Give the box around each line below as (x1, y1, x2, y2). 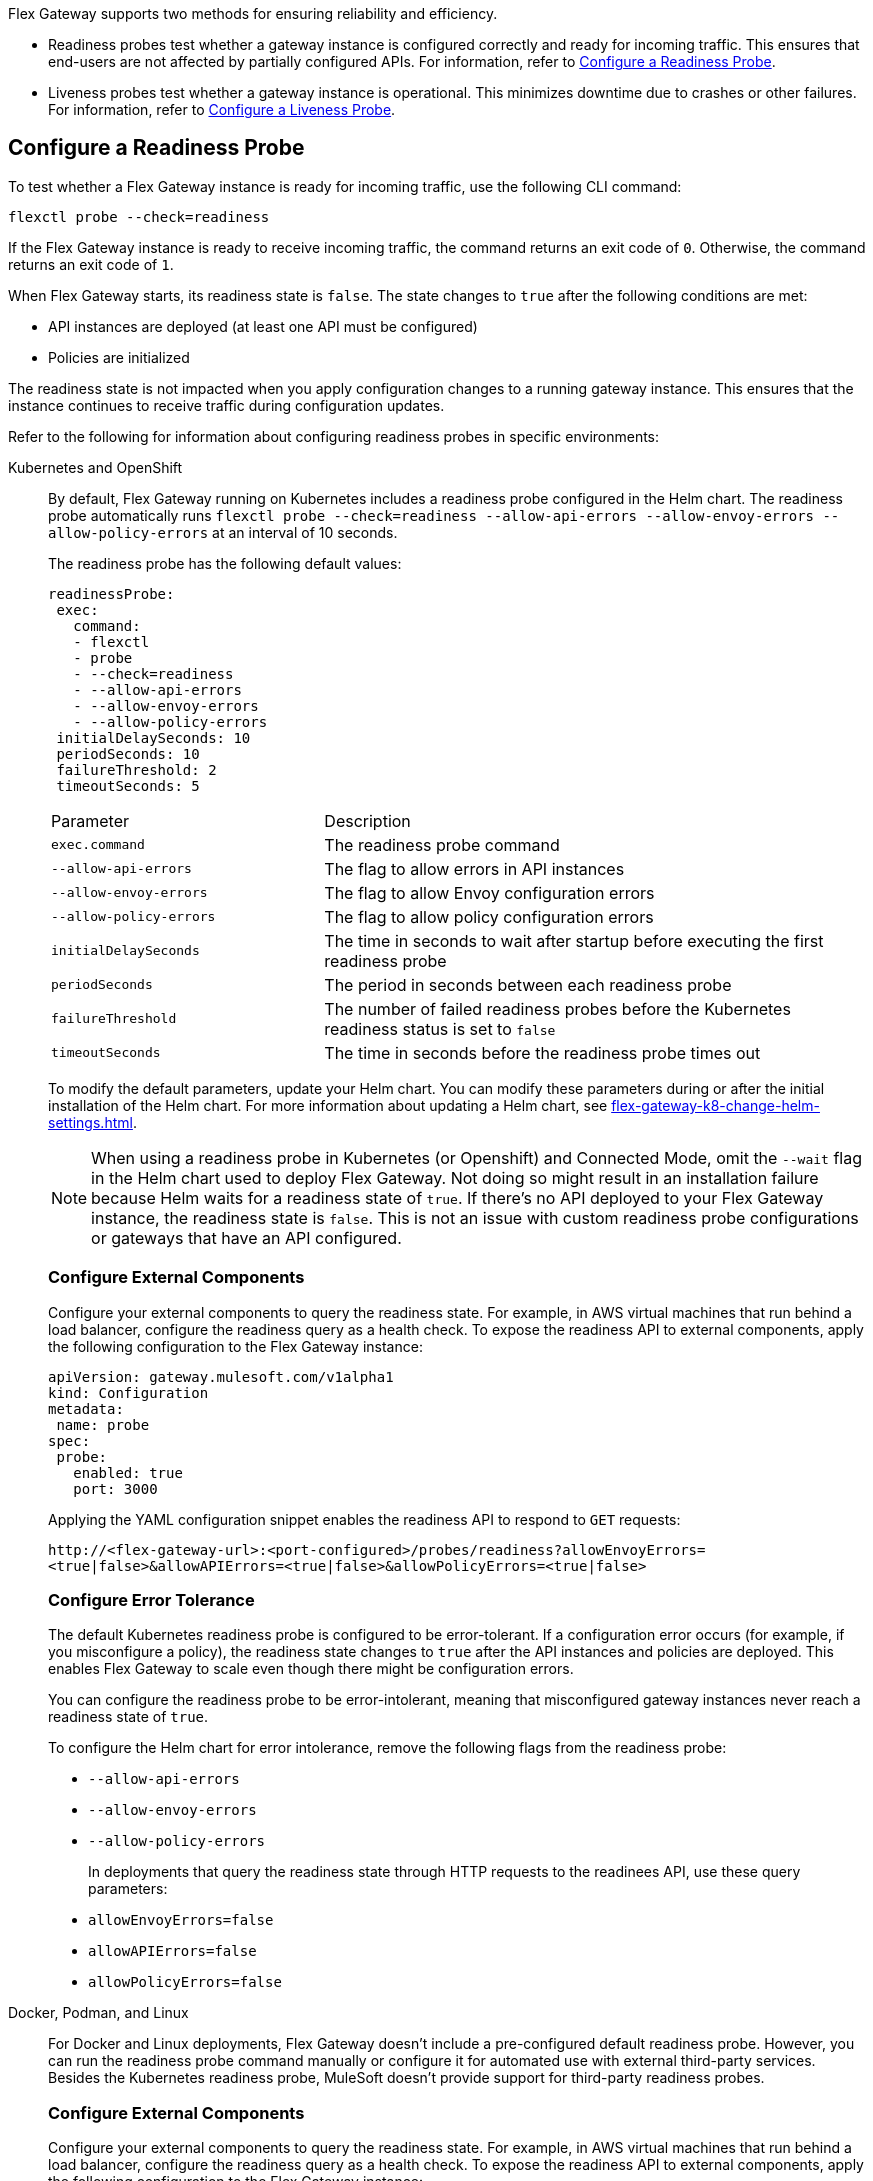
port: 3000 (73, 1480, 158, 1497)
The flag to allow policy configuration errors (324, 906, 654, 927)
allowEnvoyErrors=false (88, 1912, 274, 1929)
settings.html (48, 1113, 133, 1131)
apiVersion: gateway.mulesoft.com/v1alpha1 (48, 1368, 394, 1385)
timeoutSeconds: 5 (56, 777, 200, 794)
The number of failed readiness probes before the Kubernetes (324, 998, 791, 1019)
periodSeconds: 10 (56, 745, 200, 762)
